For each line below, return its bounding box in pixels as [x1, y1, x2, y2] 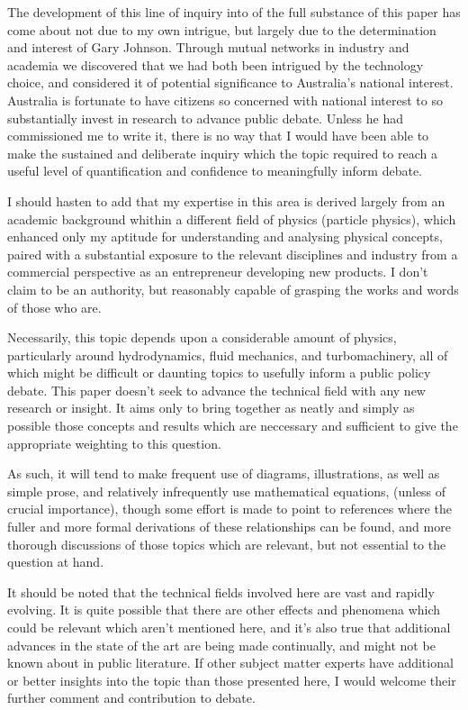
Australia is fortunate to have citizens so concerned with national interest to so [7, 90, 443, 109]
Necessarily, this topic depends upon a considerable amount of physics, [7, 328, 397, 347]
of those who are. [7, 297, 102, 316]
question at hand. [7, 552, 104, 571]
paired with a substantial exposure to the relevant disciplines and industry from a [7, 244, 458, 263]
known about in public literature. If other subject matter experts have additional [7, 653, 454, 672]
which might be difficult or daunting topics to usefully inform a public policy [7, 363, 431, 382]
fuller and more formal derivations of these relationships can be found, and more [7, 517, 451, 536]
